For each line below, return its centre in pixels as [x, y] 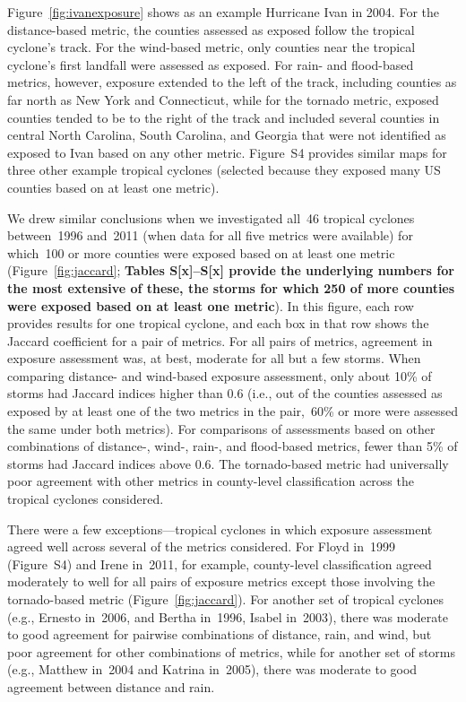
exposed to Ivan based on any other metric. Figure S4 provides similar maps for [227, 152]
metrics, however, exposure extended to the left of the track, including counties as [232, 82]
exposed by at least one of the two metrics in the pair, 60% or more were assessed [233, 411]
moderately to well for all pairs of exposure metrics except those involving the [221, 581]
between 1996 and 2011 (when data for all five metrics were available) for [210, 235]
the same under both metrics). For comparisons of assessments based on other [221, 428]
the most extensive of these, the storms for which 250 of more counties [231, 287]
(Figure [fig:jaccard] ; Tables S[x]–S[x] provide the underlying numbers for [231, 270]
